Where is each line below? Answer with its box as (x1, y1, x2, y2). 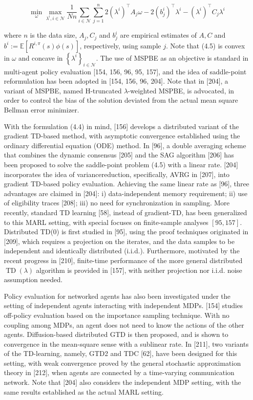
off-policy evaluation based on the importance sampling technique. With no (4, 310, 230, 320)
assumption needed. (4, 274, 63, 285)
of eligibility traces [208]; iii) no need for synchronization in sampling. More (4, 198, 230, 208)
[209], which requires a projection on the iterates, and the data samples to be (4, 236, 235, 246)
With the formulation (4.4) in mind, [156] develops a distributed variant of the (4, 121, 239, 131)
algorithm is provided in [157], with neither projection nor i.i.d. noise (36, 265, 242, 275)
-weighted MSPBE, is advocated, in (127, 85, 234, 95)
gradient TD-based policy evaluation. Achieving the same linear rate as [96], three (4, 178, 249, 189)
